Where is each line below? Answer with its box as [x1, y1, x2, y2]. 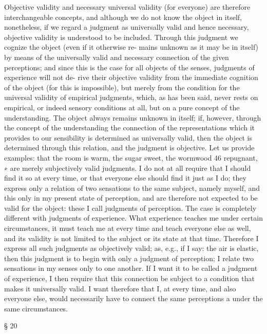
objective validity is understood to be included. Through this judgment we [4, 31, 238, 42]
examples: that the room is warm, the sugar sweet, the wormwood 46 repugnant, [4, 152, 258, 163]
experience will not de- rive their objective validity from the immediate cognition [4, 72, 258, 83]
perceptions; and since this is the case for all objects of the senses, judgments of [4, 62, 255, 72]
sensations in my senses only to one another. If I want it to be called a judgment [4, 263, 258, 273]
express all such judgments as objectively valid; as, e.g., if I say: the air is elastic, [4, 243, 259, 253]
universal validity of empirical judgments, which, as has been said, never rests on [4, 92, 258, 103]
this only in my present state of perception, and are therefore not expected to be [4, 192, 258, 203]
